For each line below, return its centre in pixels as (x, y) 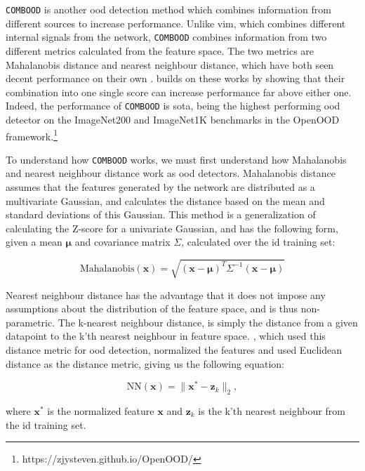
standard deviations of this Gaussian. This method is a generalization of (161, 214)
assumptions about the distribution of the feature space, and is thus (152, 309)
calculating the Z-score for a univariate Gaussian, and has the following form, (172, 228)
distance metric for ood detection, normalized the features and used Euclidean (174, 349)
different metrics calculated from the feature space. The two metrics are (160, 50)
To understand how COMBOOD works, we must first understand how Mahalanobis (176, 159)
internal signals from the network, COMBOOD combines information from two (166, 37)
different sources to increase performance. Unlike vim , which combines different (176, 23)
